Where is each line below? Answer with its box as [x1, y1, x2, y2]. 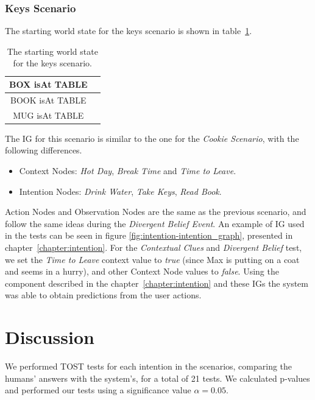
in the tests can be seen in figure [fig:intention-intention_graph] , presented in [5, 229, 293, 242]
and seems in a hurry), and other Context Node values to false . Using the [5, 265, 279, 278]
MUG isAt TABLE [13, 108, 84, 121]
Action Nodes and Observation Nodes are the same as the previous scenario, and [5, 205, 306, 218]
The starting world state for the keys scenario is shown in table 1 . [5, 24, 252, 37]
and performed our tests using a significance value [5, 384, 191, 396]
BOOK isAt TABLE [10, 93, 87, 106]
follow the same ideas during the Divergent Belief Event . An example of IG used [5, 217, 305, 230]
